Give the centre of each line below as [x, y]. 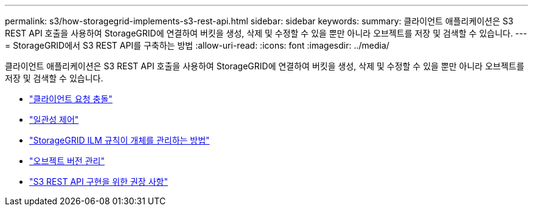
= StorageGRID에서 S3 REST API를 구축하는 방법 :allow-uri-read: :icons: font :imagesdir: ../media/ [197, 45]
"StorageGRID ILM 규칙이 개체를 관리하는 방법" [120, 140]
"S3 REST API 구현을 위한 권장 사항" [99, 182]
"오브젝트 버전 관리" [67, 161]
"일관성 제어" [54, 119]
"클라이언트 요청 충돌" [71, 99]
